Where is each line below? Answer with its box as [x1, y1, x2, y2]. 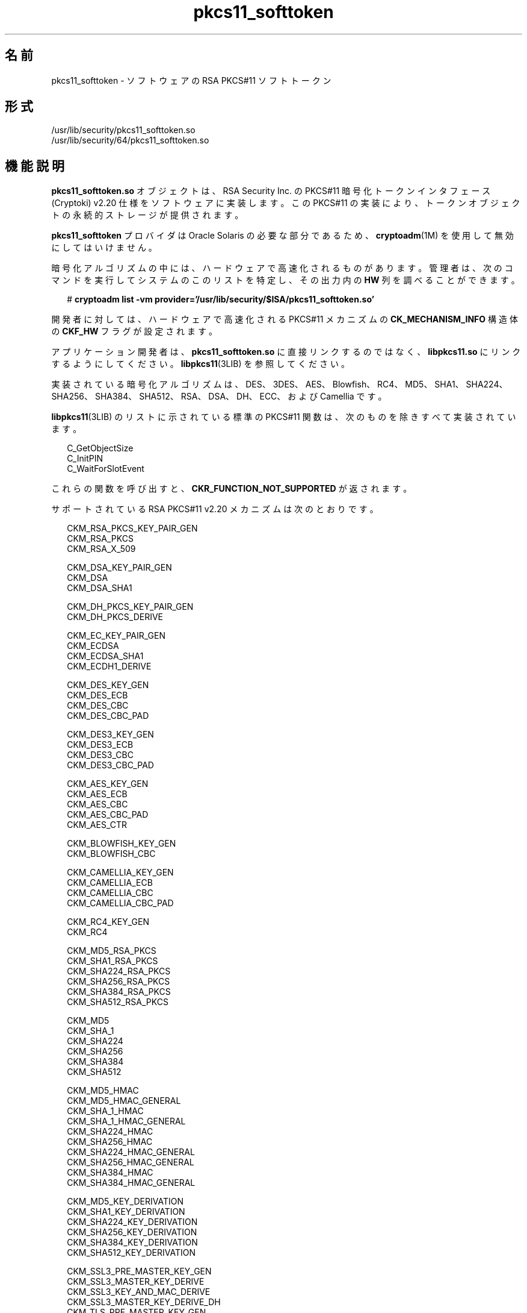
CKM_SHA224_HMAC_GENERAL [67, 1147, 195, 1158]
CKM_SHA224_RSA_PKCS [67, 966, 171, 977]
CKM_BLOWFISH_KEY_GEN [67, 838, 176, 849]
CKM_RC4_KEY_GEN [67, 917, 150, 927]
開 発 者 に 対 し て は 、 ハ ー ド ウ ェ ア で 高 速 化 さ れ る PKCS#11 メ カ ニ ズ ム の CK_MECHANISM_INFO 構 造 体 [51, 314, 518, 325]
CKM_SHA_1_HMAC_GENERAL [67, 1116, 186, 1127]
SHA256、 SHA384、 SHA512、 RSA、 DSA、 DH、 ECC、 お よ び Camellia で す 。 [51, 391, 387, 402]
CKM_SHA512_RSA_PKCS [67, 997, 168, 1007]
